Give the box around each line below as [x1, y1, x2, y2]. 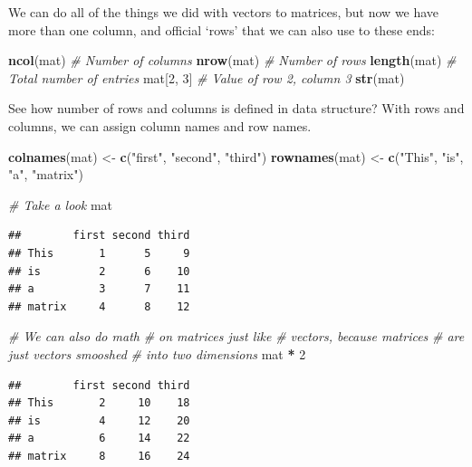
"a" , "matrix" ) [8, 165, 83, 184]
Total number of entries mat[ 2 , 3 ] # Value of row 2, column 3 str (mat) [8, 68, 405, 87]
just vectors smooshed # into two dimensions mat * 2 [8, 344, 306, 363]
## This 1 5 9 [8, 246, 190, 260]
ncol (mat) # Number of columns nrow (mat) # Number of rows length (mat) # [8, 51, 457, 70]
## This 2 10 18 [8, 396, 190, 410]
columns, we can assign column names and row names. [8, 116, 312, 135]
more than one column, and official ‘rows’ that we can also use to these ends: [8, 20, 435, 39]
